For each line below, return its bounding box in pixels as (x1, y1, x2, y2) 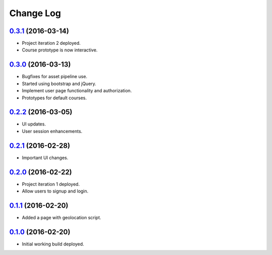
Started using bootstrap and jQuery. (22, 81, 97, 87)
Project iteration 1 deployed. (22, 181, 80, 187)
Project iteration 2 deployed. (22, 40, 81, 46)
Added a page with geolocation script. (22, 214, 102, 220)
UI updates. (22, 121, 46, 127)
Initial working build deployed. (22, 241, 84, 247)
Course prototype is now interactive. (22, 47, 98, 53)
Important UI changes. (22, 154, 69, 161)
